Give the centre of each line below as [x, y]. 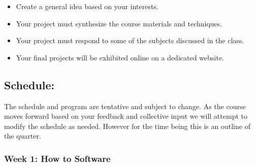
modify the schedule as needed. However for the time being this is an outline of [127, 126]
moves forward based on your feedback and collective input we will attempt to [126, 116]
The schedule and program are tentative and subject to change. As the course [125, 106]
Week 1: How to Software [57, 158]
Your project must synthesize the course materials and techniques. [119, 23]
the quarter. [23, 136]
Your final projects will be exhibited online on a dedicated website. [120, 57]
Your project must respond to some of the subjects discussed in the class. [130, 40]
